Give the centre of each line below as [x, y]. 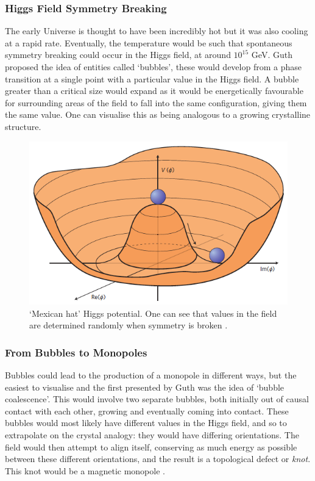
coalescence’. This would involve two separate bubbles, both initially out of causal [157, 399]
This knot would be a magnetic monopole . [85, 470]
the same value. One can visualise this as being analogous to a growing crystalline [158, 114]
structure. [23, 126]
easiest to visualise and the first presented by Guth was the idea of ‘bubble [145, 387]
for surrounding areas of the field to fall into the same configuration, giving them [156, 102]
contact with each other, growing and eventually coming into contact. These [147, 410]
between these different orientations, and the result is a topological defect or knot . [158, 459]
